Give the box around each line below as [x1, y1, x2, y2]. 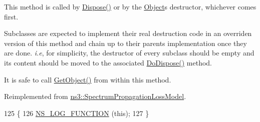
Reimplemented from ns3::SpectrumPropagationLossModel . [4, 91, 186, 101]
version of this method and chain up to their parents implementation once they [4, 37, 247, 48]
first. [4, 11, 19, 21]
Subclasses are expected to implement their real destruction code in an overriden [4, 28, 252, 38]
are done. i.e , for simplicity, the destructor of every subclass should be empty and [4, 47, 254, 58]
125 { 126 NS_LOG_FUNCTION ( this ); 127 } [4, 107, 149, 118]
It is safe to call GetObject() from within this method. [4, 74, 171, 84]
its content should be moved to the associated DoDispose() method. [4, 57, 212, 67]
